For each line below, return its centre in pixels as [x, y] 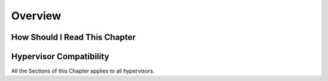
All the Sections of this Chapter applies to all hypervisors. [83, 71]
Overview [36, 16]
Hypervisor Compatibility [60, 57]
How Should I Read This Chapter [73, 37]
